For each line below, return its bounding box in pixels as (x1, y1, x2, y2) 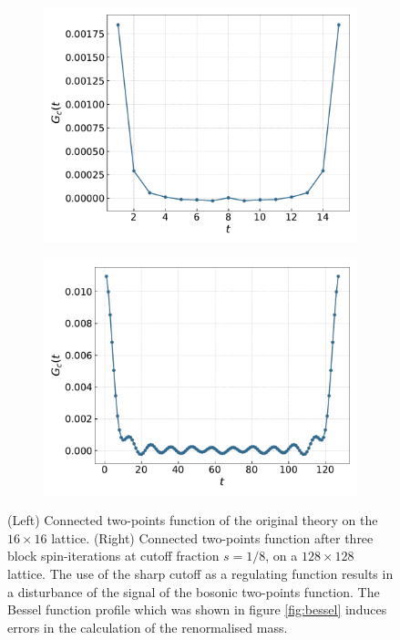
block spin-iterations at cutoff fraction (7, 546, 220, 565)
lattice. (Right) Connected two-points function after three (51, 528, 374, 547)
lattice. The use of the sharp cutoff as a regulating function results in (7, 563, 394, 583)
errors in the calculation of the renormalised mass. (7, 617, 288, 636)
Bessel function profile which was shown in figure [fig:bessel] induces (7, 600, 387, 619)
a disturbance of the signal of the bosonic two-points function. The (7, 582, 380, 601)
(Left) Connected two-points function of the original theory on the (7, 511, 378, 530)
